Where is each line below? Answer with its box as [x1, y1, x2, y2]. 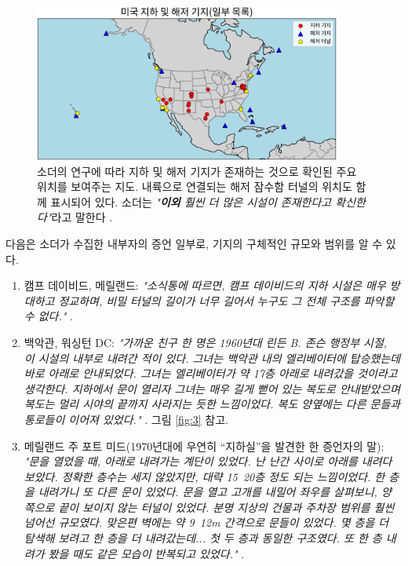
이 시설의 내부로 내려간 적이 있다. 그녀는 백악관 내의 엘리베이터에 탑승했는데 [24, 349, 401, 366]
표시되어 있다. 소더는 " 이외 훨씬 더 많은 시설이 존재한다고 [50, 193, 332, 210]
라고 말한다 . [51, 209, 113, 225]
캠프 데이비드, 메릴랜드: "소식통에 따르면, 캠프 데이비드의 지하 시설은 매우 [24, 277, 386, 294]
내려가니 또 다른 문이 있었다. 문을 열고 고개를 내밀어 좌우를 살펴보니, [38, 484, 377, 500]
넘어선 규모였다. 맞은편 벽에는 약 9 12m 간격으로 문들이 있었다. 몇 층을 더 [24, 514, 389, 531]
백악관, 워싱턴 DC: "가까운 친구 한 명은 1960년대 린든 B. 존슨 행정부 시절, [24, 334, 388, 350]
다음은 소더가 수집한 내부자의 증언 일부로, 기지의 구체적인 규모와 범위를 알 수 [5, 235, 383, 251]
